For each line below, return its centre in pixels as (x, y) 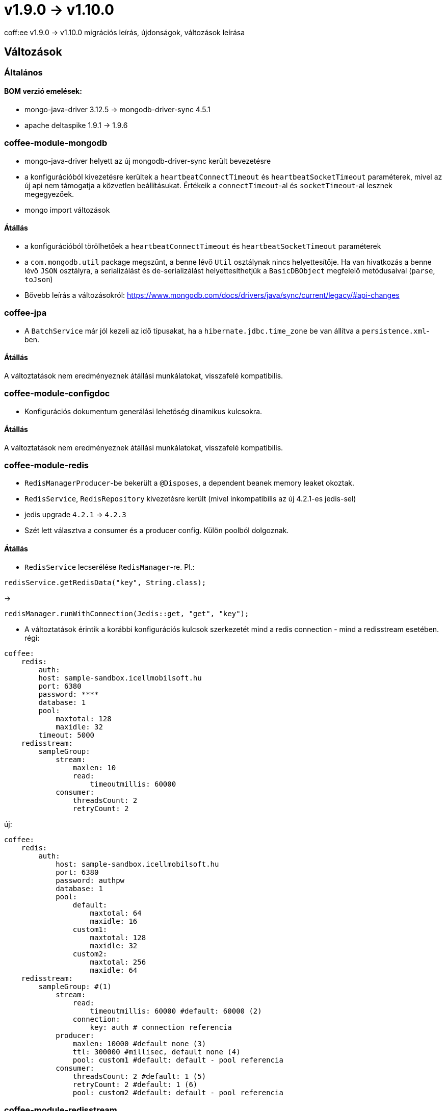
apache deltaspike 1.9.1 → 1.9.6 (76, 125)
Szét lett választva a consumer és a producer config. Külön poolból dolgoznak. (157, 531)
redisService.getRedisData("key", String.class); (105, 582)
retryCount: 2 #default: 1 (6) (135, 1084)
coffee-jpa (25, 313)
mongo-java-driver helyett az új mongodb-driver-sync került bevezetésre (148, 161)
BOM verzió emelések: (43, 91)
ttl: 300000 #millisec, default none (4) (156, 1052)
